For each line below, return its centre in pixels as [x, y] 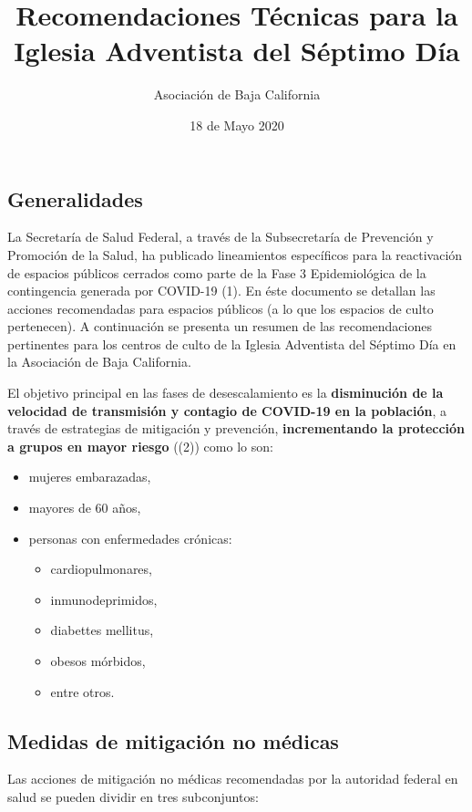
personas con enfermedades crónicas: [130, 538]
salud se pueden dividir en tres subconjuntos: [133, 796]
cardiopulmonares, [101, 569]
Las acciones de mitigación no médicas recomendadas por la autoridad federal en [233, 779]
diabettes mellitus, [102, 630]
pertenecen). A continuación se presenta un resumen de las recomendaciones [220, 326]
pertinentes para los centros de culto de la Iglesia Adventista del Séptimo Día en [232, 344]
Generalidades [75, 198]
